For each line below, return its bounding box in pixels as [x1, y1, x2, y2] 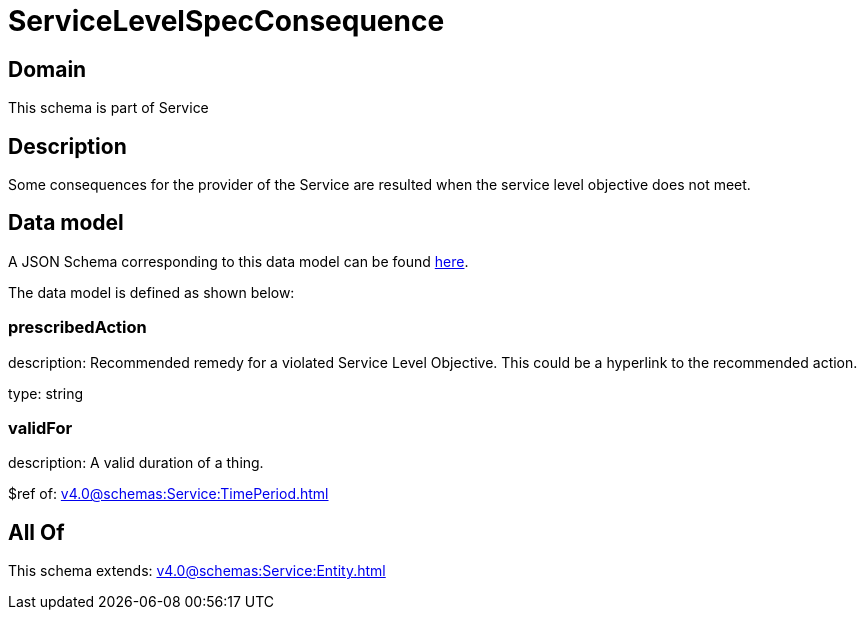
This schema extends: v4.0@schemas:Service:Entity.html [8, 562, 386, 580]
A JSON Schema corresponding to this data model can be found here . [8, 252, 469, 270]
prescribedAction [8, 317, 147, 338]
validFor [8, 417, 73, 438]
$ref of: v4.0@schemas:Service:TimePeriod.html [8, 485, 329, 503]
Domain [8, 56, 87, 82]
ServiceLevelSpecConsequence [8, 4, 445, 38]
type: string [8, 384, 84, 402]
